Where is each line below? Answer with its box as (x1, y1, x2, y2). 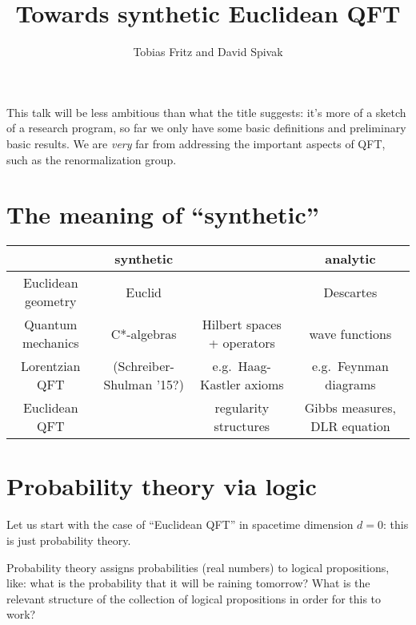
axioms (245, 375, 284, 394)
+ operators (208, 333, 275, 353)
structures (214, 417, 270, 436)
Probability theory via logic (6, 470, 317, 502)
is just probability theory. (6, 531, 131, 548)
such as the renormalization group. (6, 151, 177, 167)
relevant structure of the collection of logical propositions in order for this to (6, 590, 382, 607)
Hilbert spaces (202, 315, 282, 334)
